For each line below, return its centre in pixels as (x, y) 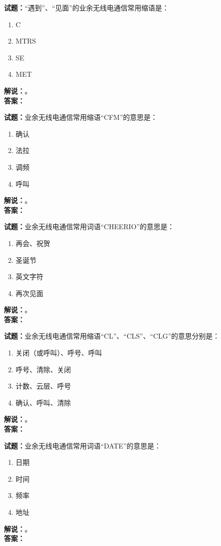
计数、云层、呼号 (43, 386)
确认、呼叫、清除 (43, 402)
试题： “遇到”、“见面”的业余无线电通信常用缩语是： (87, 7)
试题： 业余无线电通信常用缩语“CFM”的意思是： (81, 117)
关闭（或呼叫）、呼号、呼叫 (59, 353)
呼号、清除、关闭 (43, 369)
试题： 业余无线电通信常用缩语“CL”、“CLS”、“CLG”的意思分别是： (112, 336)
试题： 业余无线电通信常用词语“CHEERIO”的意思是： (89, 226)
